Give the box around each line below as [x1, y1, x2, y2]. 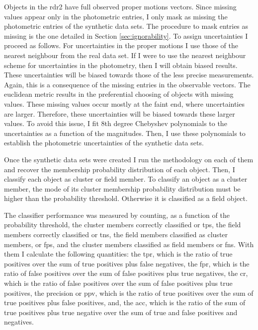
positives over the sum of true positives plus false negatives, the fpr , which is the [4, 258, 250, 268]
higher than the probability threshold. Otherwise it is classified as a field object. [4, 193, 248, 203]
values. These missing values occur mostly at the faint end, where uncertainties [4, 98, 245, 109]
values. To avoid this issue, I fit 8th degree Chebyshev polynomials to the [4, 118, 227, 129]
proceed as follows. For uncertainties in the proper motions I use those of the [4, 40, 239, 51]
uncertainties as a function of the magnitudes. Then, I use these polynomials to [4, 128, 246, 138]
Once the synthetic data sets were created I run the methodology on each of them [4, 154, 254, 164]
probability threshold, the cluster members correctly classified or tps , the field [4, 219, 241, 230]
